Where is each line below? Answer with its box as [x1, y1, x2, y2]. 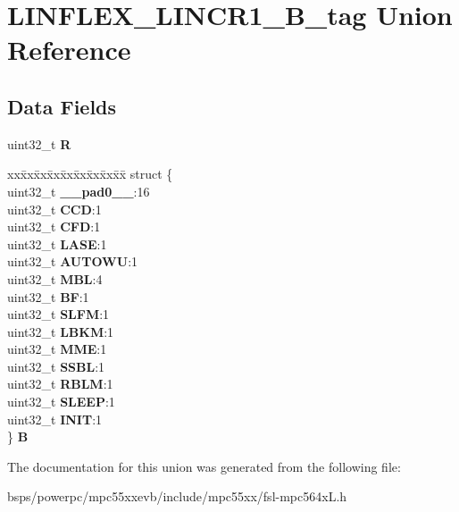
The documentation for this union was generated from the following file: [7, 457, 401, 475]
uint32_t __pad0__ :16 [7, 181, 150, 200]
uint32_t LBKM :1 [7, 322, 114, 340]
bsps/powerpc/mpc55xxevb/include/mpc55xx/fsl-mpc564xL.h [7, 487, 347, 506]
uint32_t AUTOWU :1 [7, 252, 138, 271]
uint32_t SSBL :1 [7, 357, 105, 375]
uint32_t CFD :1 [7, 217, 101, 236]
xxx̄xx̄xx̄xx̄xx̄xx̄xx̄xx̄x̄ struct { [7, 164, 173, 183]
